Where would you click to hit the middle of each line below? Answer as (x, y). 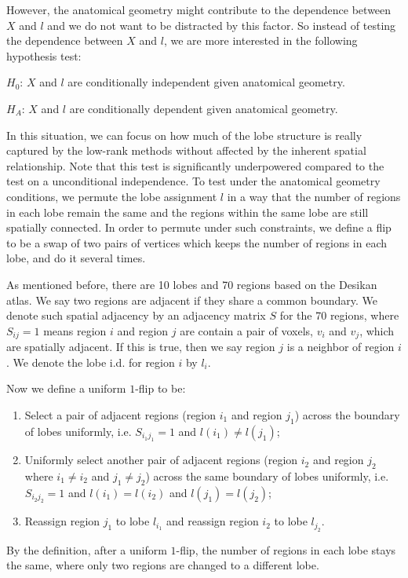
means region (75, 330)
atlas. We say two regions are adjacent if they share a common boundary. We (192, 300)
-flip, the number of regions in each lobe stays (286, 549)
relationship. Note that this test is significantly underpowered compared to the (195, 165)
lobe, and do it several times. (76, 258)
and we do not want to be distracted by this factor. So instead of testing (222, 25)
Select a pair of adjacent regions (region (120, 414)
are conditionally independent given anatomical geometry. (206, 82)
